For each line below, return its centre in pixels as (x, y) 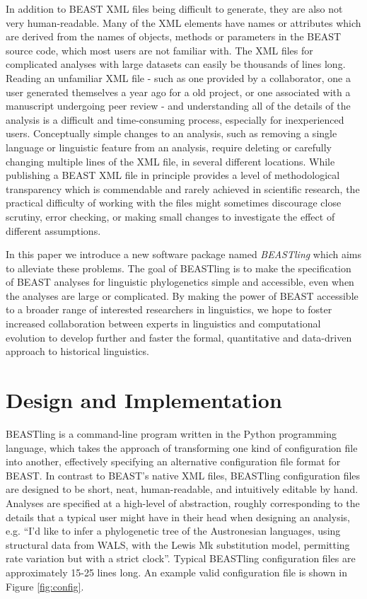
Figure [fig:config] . (45, 586)
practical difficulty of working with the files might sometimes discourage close (174, 203)
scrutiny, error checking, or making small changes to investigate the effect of (170, 216)
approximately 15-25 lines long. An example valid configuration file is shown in (176, 572)
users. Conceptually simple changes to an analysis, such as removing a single (171, 133)
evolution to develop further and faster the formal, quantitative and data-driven (179, 337)
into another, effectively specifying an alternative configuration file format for (173, 461)
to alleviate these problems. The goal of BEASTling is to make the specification (179, 268)
